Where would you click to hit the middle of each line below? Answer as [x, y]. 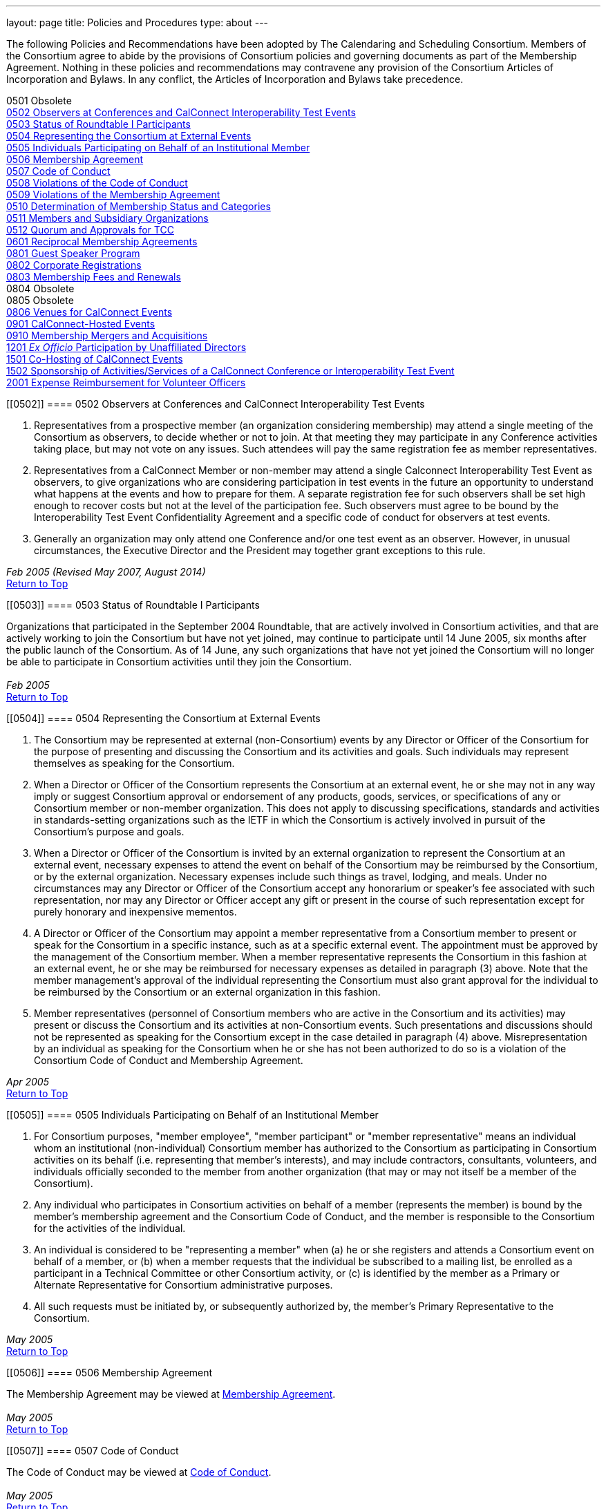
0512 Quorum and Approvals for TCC [90, 230]
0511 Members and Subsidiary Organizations [107, 218]
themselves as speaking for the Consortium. [134, 763]
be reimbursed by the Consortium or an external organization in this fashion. [207, 992]
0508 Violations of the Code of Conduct [97, 183]
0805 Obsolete [40, 300]
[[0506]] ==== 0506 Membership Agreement [110, 1373]
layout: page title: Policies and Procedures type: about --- [138, 22]
